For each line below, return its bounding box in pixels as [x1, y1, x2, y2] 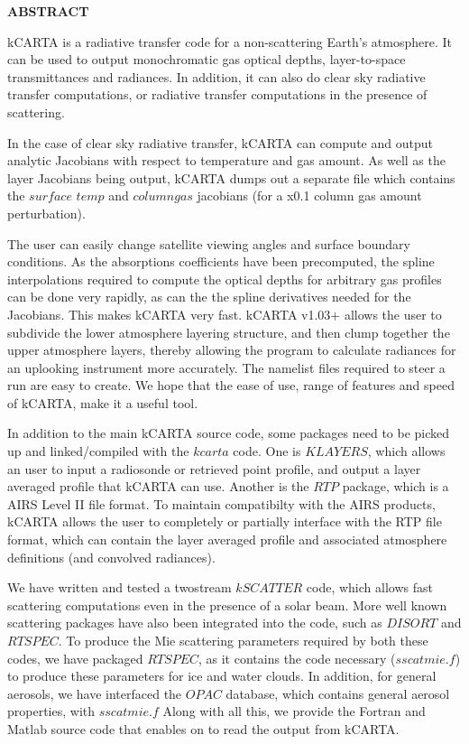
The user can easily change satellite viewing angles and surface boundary [7, 234, 410, 253]
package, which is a [342, 477, 449, 496]
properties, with [7, 702, 96, 721]
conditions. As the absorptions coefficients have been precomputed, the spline [7, 252, 435, 271]
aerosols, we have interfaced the [7, 684, 182, 702]
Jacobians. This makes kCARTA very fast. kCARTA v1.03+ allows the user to [7, 304, 442, 323]
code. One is [233, 442, 301, 460]
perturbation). [7, 203, 86, 222]
